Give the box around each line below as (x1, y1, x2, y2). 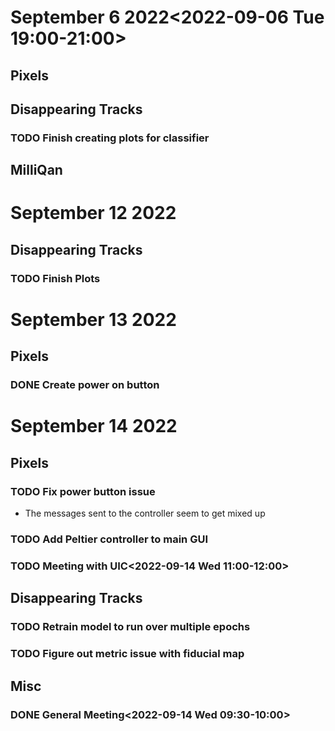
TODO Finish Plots (10, 271, 101, 285)
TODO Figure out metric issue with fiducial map (10, 647, 245, 661)
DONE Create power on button (10, 378, 160, 392)
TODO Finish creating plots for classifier (10, 131, 210, 145)
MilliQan (10, 162, 63, 179)
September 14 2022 (10, 415, 178, 438)
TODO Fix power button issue (10, 484, 156, 498)
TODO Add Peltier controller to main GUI (10, 532, 209, 546)
